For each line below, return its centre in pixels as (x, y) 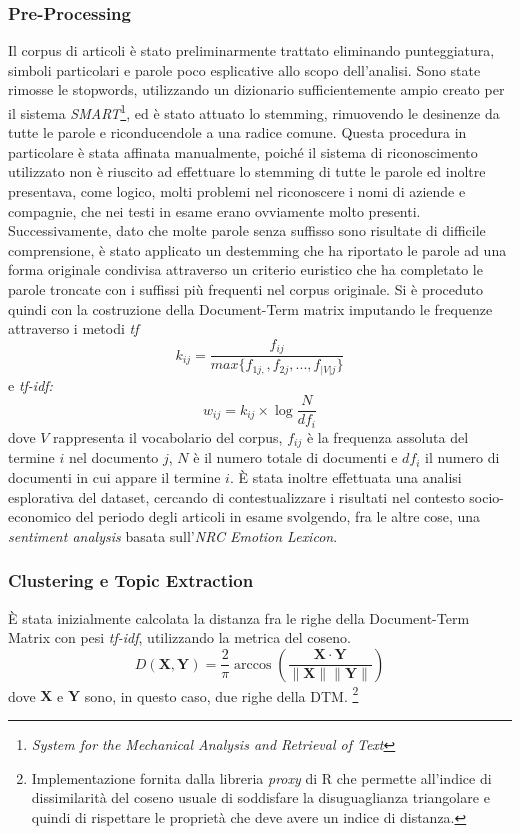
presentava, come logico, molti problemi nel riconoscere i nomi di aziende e (237, 191)
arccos (253, 664)
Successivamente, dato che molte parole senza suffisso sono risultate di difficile (247, 230)
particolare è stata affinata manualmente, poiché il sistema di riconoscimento (243, 151)
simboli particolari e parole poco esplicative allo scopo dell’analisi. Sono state (244, 69)
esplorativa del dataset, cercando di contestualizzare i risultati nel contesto (236, 496)
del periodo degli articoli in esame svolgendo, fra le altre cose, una (278, 516)
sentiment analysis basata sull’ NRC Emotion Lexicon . (173, 535)
